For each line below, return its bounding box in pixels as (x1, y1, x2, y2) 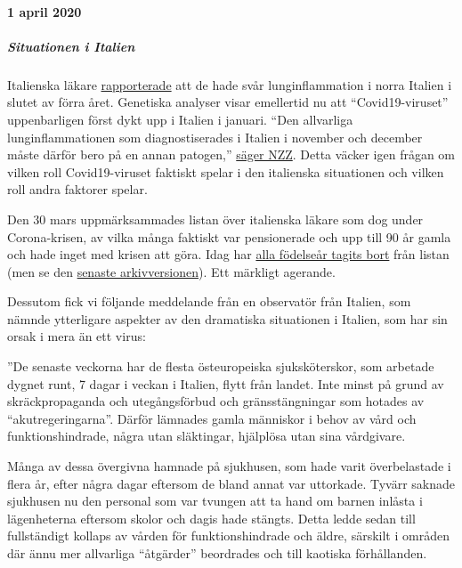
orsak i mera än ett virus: (7, 327, 146, 345)
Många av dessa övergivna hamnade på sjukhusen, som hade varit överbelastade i (7, 457, 451, 475)
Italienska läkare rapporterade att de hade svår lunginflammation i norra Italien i (7, 75, 452, 93)
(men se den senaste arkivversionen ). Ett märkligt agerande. (7, 262, 336, 280)
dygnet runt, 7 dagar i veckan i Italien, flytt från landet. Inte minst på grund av (7, 374, 444, 393)
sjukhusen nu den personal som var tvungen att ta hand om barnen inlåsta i (7, 491, 423, 510)
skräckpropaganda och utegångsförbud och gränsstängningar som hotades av (7, 392, 425, 410)
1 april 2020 (7, 2, 82, 20)
